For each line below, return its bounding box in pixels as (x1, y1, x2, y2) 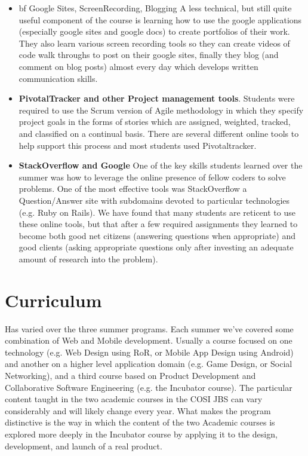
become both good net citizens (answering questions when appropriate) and (19, 229, 296, 241)
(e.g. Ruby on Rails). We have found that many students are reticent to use (19, 206, 295, 218)
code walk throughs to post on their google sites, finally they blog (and (19, 48, 279, 61)
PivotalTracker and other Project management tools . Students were (19, 92, 295, 105)
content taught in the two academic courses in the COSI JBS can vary (5, 393, 263, 405)
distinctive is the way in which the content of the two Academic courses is (5, 416, 275, 429)
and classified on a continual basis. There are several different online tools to (19, 127, 299, 139)
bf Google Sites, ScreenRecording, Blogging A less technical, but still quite (19, 2, 292, 14)
